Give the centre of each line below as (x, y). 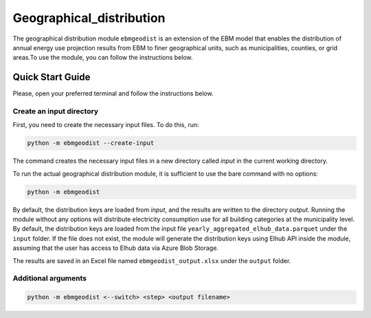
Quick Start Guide (52, 77)
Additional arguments (50, 278)
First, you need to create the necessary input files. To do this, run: (106, 125)
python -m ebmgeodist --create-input (91, 143)
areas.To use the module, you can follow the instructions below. (103, 58)
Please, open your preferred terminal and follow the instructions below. (113, 93)
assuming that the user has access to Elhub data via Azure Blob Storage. (116, 248)
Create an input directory (56, 111)
